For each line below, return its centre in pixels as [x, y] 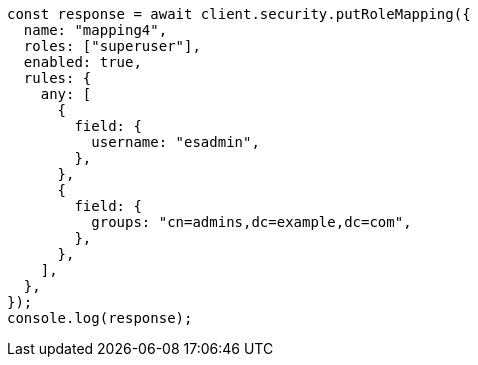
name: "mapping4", [95, 30]
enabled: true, [82, 62]
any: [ [66, 94]
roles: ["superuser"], [112, 46]
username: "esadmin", [175, 142]
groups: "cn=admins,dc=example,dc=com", [251, 222]
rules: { [57, 78]
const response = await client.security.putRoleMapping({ [239, 14]
